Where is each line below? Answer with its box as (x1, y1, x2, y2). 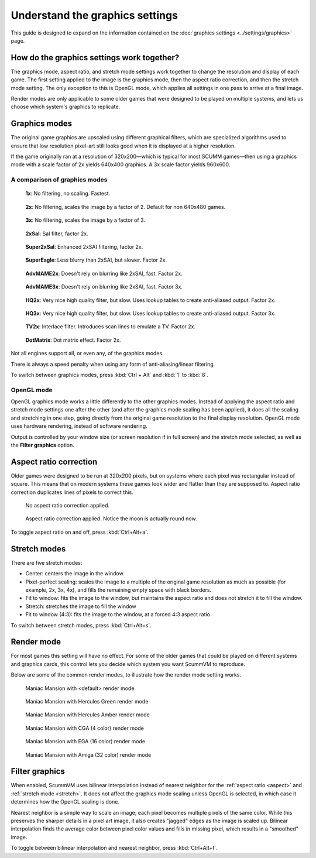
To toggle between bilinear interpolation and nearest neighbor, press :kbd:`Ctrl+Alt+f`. (11, 845, 218, 852)
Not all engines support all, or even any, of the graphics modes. (11, 350, 164, 357)
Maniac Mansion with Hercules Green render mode (25, 698, 149, 705)
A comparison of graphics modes (11, 176, 108, 184)
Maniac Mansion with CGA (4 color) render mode (25, 725, 145, 732)
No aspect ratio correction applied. (25, 502, 110, 509)
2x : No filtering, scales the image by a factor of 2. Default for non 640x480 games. (25, 203, 226, 210)
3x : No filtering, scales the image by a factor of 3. (25, 217, 146, 224)
